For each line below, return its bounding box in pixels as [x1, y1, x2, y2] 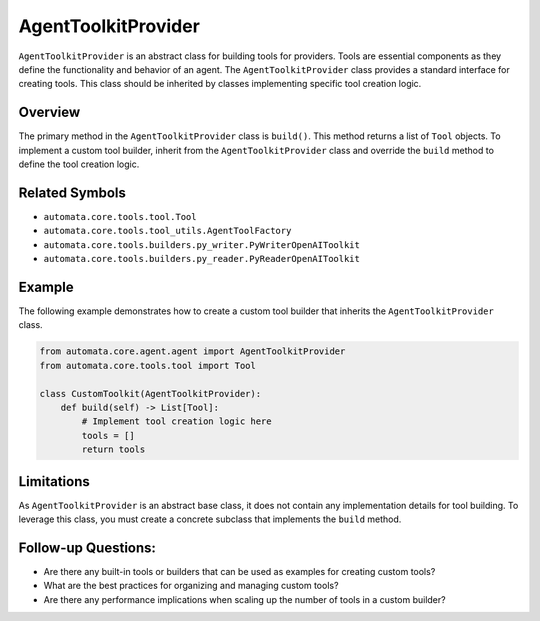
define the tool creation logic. [18, 158, 140, 170]
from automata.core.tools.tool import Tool [39, 360, 257, 371]
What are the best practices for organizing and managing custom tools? [43, 580, 339, 592]
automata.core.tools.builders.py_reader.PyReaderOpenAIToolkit [43, 253, 360, 265]
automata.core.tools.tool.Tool [43, 211, 197, 222]
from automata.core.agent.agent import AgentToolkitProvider [39, 346, 346, 357]
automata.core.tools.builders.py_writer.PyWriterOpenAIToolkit [43, 239, 360, 250]
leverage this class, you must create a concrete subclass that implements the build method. [18, 513, 402, 525]
